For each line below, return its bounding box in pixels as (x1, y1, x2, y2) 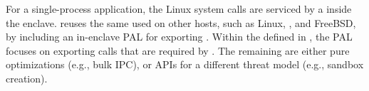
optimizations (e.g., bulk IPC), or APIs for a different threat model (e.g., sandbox (6, 57, 364, 72)
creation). (6, 70, 48, 85)
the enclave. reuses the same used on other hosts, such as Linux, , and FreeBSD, (6, 15, 356, 30)
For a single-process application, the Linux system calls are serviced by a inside (6, 1, 352, 16)
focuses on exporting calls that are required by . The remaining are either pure (6, 43, 350, 58)
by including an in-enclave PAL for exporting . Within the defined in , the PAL (6, 29, 353, 44)
